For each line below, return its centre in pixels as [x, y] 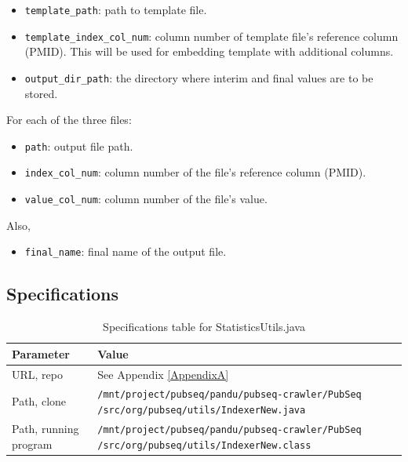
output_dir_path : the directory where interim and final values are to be [199, 77]
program [32, 444]
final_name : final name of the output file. [126, 251]
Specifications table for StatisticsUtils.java [204, 327]
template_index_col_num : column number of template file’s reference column [211, 36]
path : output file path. [79, 146]
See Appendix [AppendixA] [163, 374]
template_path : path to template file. [116, 9]
